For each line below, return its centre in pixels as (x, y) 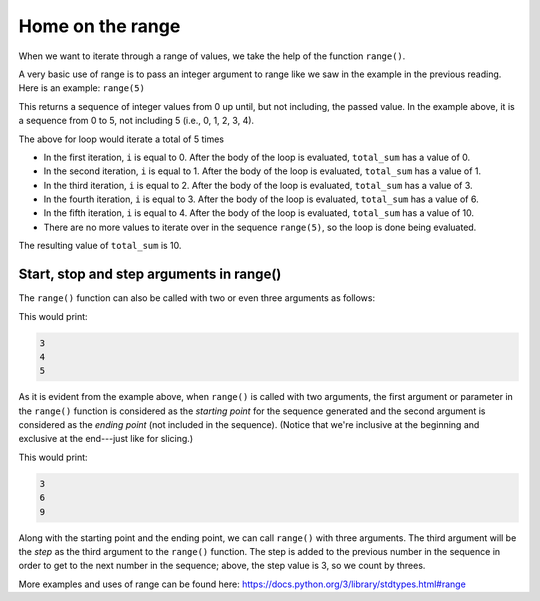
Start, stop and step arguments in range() (150, 274)
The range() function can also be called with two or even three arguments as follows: (196, 298)
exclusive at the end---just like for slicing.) (106, 439)
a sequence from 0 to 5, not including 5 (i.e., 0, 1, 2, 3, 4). (136, 121)
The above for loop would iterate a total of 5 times (121, 139)
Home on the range (99, 26)
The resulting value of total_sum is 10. (100, 246)
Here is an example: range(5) (81, 88)
